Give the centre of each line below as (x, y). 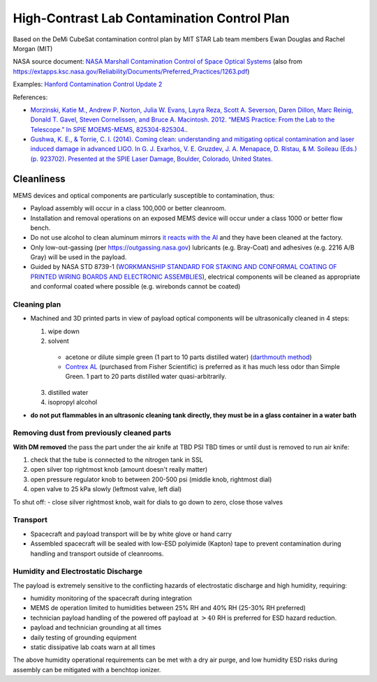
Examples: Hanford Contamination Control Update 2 (88, 85)
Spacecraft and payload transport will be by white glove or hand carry (131, 534)
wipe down (64, 331)
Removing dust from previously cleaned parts (92, 433)
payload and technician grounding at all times (96, 627)
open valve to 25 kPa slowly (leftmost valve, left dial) (106, 489)
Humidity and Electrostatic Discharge (78, 572)
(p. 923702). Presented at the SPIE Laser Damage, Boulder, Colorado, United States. (151, 159)
